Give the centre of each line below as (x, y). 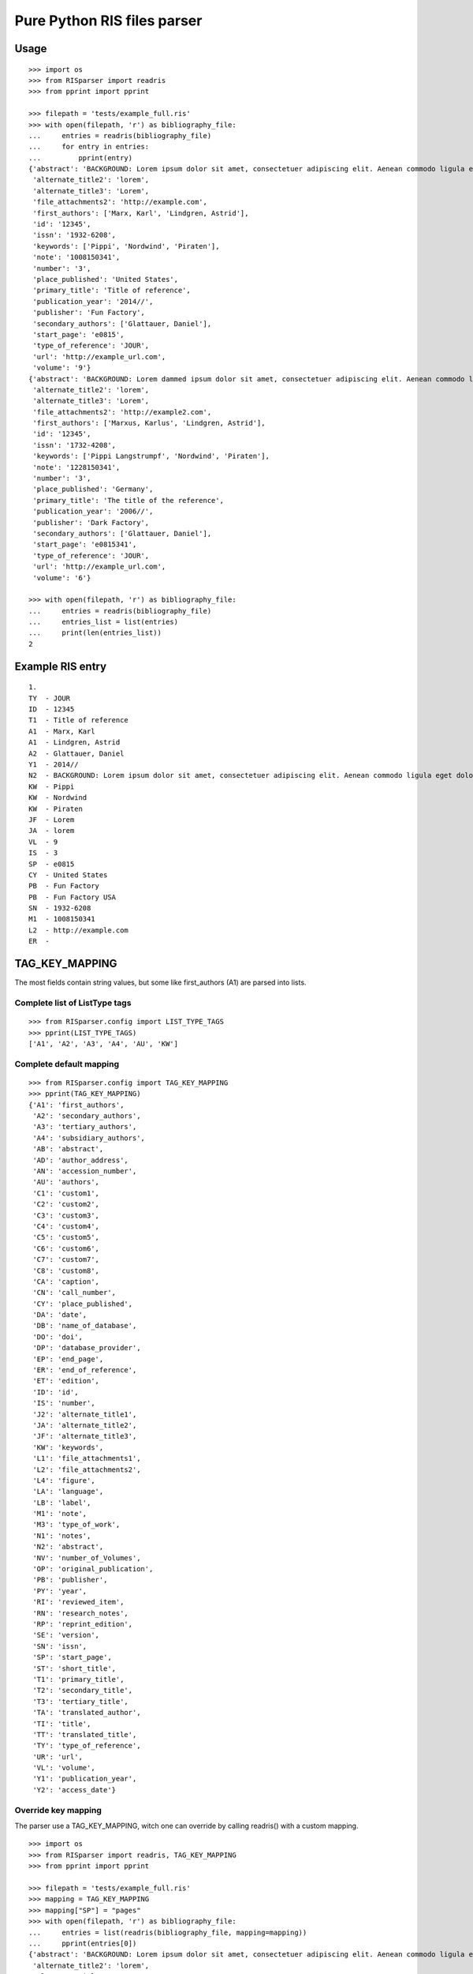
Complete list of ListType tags (73, 1003)
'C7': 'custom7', (66, 1260)
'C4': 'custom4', (66, 1226)
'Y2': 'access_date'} (74, 1790)
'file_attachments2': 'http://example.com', (120, 202)
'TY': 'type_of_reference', (87, 1746)
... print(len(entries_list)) (95, 633)
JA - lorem (52, 831)
